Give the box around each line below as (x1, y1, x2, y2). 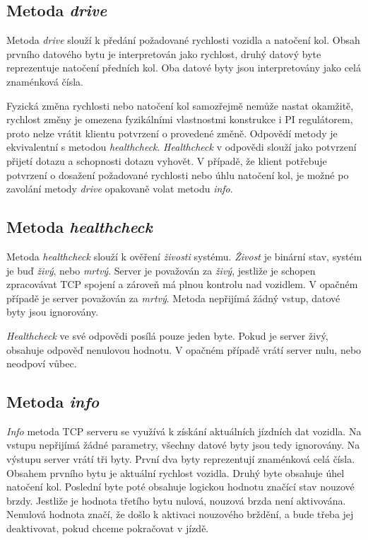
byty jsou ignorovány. (6, 304, 99, 319)
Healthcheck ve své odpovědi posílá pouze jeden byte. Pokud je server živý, (6, 328, 328, 343)
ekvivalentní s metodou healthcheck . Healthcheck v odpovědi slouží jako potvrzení (6, 139, 357, 154)
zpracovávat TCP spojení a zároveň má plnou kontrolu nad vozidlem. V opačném (6, 277, 358, 292)
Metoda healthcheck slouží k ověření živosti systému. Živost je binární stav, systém (6, 248, 362, 263)
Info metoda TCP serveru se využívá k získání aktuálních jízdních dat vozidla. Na (6, 423, 362, 438)
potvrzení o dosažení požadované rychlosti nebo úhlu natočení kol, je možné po (6, 167, 349, 182)
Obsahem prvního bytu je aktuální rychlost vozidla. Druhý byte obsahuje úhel (6, 465, 345, 480)
